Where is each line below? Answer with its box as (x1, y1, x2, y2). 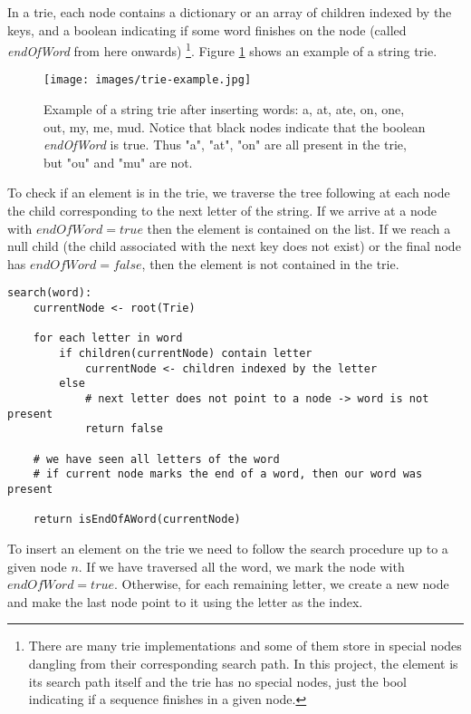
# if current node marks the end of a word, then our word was (33, 468, 423, 481)
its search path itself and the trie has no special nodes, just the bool (28, 671, 407, 690)
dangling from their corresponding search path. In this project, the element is (28, 653, 458, 672)
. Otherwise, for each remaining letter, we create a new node (114, 574, 449, 593)
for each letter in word (33, 332, 183, 345)
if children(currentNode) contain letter (59, 347, 312, 361)
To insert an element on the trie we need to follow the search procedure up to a (7, 538, 448, 557)
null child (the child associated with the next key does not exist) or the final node (7, 236, 461, 256)
